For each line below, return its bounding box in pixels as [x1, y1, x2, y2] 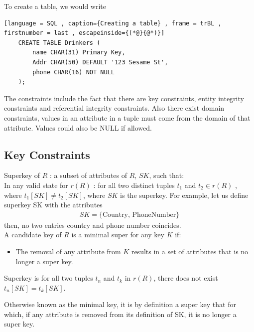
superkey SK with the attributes [4, 199, 103, 210]
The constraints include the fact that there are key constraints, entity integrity [4, 93, 244, 103]
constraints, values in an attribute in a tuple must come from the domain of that [4, 112, 251, 123]
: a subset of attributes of [49, 170, 127, 180]
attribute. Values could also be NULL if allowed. [4, 122, 152, 133]
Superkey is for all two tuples [4, 273, 93, 283]
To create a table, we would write [4, 1, 106, 11]
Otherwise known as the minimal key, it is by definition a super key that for [4, 299, 236, 310]
